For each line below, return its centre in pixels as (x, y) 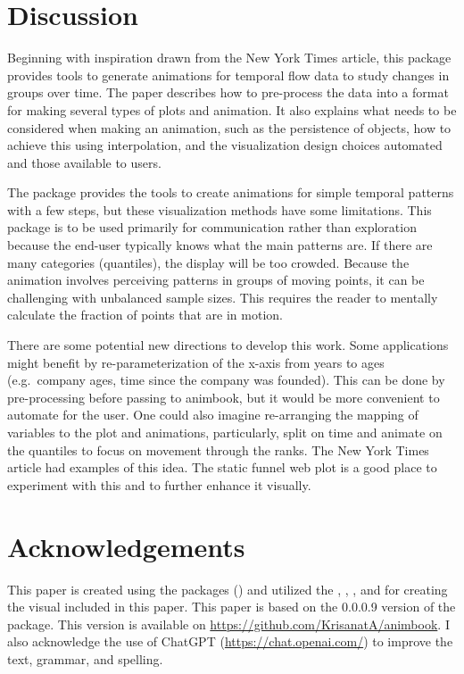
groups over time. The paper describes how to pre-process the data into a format (228, 92)
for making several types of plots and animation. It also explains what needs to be (232, 109)
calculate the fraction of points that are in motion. (145, 315)
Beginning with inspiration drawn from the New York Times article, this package (229, 58)
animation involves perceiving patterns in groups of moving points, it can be (216, 280)
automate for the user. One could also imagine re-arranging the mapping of (213, 415)
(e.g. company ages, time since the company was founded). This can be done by (226, 380)
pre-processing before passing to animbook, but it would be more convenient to (224, 397)
